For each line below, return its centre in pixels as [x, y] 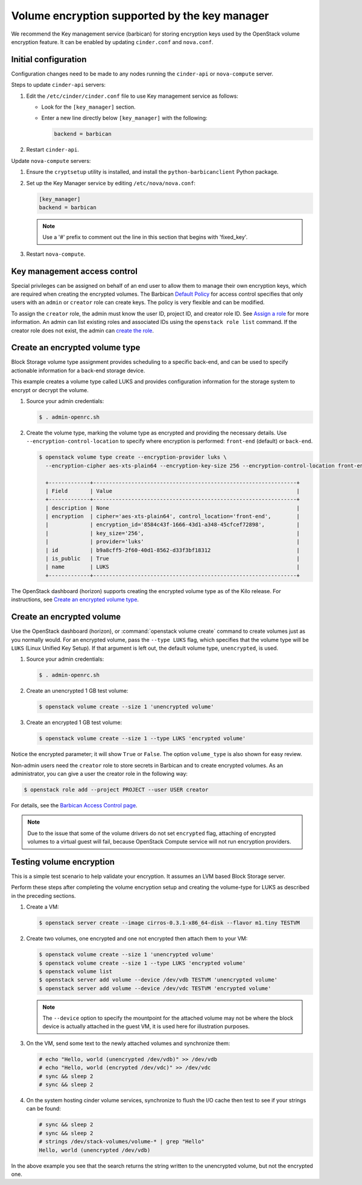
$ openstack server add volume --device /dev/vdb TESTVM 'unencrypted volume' [158, 980]
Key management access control [75, 271]
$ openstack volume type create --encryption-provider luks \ [133, 457]
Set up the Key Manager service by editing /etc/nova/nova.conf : [111, 183]
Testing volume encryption [63, 862]
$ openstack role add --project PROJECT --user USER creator [116, 789]
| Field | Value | [173, 491]
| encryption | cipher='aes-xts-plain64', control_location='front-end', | [173, 516]
